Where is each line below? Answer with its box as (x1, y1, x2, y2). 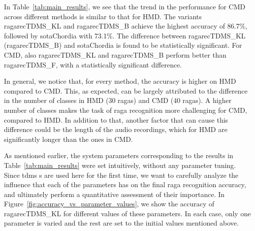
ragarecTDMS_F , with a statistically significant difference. (4, 59, 182, 69)
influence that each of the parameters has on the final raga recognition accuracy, (4, 179, 246, 190)
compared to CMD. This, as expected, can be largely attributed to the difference (4, 85, 248, 96)
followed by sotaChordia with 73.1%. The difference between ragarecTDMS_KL (4, 30, 246, 40)
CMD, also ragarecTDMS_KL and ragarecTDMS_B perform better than (4, 49, 226, 60)
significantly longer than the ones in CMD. (4, 133, 133, 144)
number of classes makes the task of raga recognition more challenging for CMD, (4, 104, 247, 115)
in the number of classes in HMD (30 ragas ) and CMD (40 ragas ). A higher (4, 95, 232, 105)
